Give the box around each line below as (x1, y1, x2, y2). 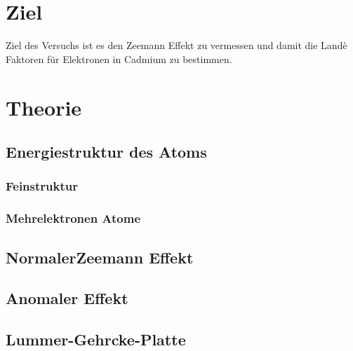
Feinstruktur (6, 177, 78, 195)
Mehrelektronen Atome (6, 209, 141, 227)
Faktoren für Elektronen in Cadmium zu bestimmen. (6, 51, 232, 66)
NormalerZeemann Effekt (6, 246, 194, 268)
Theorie (6, 92, 82, 121)
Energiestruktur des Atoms (6, 141, 207, 163)
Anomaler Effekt (6, 287, 128, 309)
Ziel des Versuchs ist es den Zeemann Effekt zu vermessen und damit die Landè (6, 38, 347, 53)
